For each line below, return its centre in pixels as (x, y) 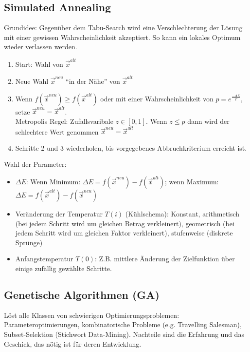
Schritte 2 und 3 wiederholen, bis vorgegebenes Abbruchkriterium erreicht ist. (131, 147)
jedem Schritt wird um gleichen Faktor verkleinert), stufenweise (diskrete (124, 233)
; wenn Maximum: (192, 182)
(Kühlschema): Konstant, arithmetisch (182, 214)
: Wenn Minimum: (53, 182)
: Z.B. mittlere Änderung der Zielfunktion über (165, 259)
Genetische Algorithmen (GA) (82, 294)
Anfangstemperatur (44, 259)
